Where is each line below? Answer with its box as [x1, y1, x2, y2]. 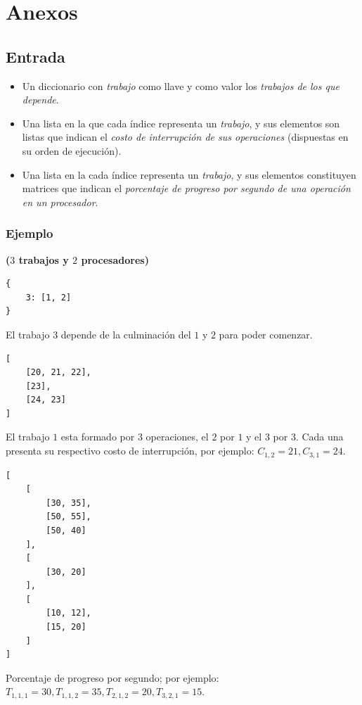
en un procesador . [22, 194, 98, 209]
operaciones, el [146, 429, 209, 444]
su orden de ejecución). [22, 143, 122, 158]
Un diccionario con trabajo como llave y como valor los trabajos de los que [22, 78, 340, 93]
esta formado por [60, 429, 135, 444]
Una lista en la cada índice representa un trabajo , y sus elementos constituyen [22, 167, 356, 182]
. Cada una [295, 429, 344, 444]
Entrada [6, 45, 65, 67]
